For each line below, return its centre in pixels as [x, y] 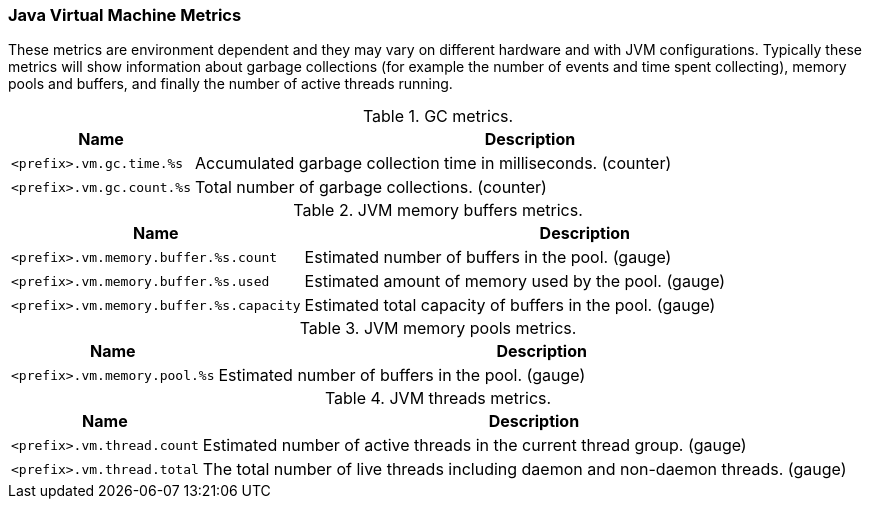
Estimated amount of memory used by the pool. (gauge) [515, 281]
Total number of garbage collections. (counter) [371, 187]
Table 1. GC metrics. [438, 116]
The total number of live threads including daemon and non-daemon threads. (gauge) [524, 469]
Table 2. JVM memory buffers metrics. [438, 210]
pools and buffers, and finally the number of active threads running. [230, 84]
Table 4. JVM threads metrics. [438, 398]
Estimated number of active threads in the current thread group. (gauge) [474, 445]
